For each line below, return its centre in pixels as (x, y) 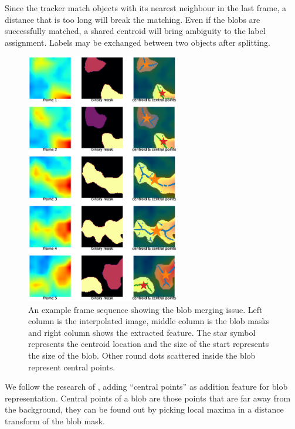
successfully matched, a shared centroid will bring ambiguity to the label (135, 31)
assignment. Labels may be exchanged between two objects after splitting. (138, 42)
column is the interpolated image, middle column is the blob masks (149, 321)
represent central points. (72, 367)
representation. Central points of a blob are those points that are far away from (148, 398)
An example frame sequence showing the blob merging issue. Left (145, 309)
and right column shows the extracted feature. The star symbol (142, 332)
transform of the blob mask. (55, 421)
